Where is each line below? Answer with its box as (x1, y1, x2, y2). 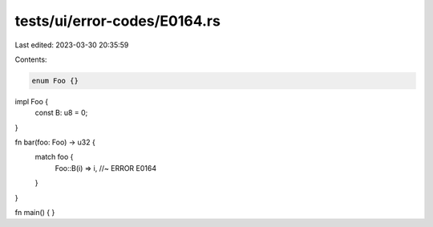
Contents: (14, 55, 47, 64)
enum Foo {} (31, 76, 79, 85)
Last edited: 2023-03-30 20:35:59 (14, 40, 129, 50)
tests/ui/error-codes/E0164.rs (14, 12, 221, 30)
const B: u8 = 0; (34, 108, 88, 118)
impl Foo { (14, 96, 48, 106)
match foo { (34, 152, 74, 162)
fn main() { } (14, 208, 55, 217)
